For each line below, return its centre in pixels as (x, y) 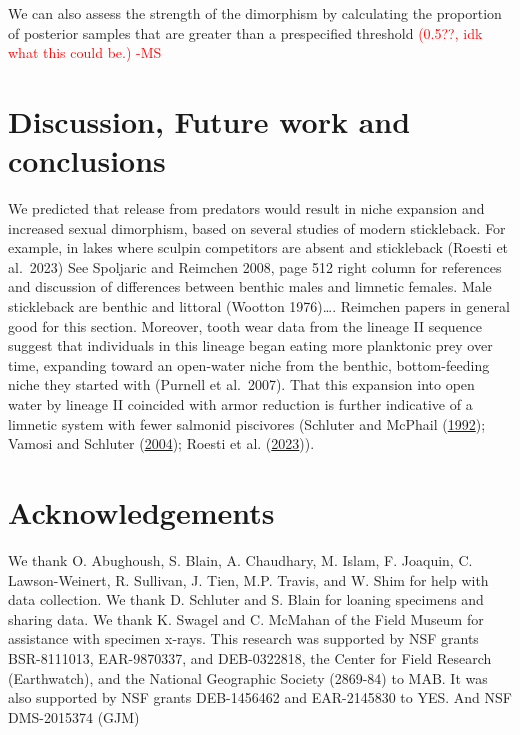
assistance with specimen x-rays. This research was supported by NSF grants (243, 638)
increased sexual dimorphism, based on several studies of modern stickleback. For (257, 227)
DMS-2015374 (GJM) (74, 716)
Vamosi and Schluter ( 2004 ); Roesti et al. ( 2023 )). (161, 443)
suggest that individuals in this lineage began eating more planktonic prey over (250, 345)
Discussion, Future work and (209, 120)
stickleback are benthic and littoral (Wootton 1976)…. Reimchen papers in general (259, 306)
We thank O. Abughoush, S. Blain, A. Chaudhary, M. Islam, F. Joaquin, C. (240, 559)
